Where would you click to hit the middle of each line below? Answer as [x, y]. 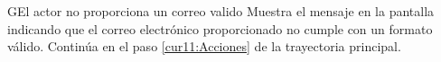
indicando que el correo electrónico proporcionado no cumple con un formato [220, 28]
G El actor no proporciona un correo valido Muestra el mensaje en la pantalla [221, 11]
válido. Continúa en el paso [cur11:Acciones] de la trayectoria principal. [204, 46]
